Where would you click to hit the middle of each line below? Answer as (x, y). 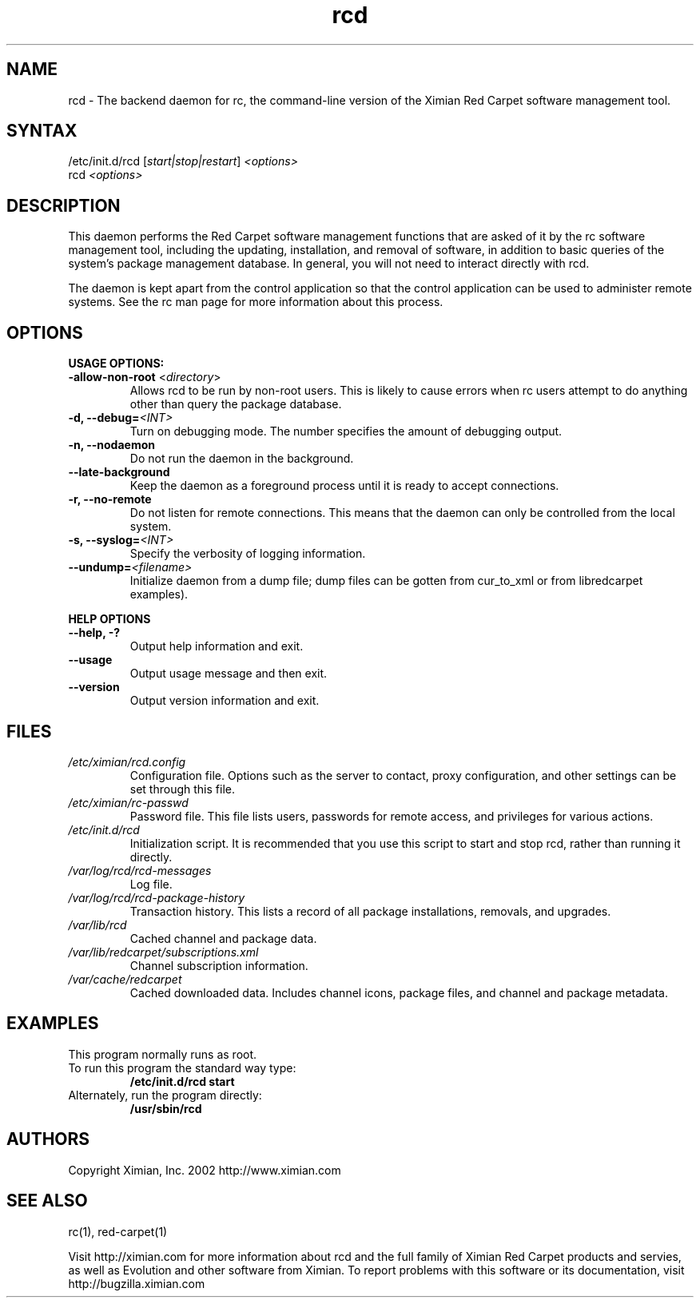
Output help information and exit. (217, 646)
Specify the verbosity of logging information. (248, 554)
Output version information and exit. (225, 701)
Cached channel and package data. (223, 938)
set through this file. (182, 789)
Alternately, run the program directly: (165, 1095)
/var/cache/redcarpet (125, 979)
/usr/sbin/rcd (166, 1108)
